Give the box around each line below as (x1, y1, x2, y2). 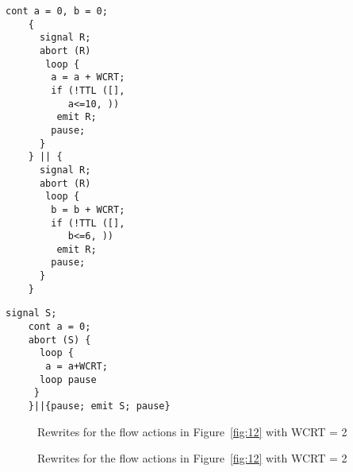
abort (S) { (28, 334, 91, 346)
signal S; (6, 308, 57, 319)
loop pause (39, 373, 97, 385)
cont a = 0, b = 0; (6, 6, 108, 17)
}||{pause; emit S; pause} (28, 400, 171, 412)
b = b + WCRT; (51, 203, 125, 215)
